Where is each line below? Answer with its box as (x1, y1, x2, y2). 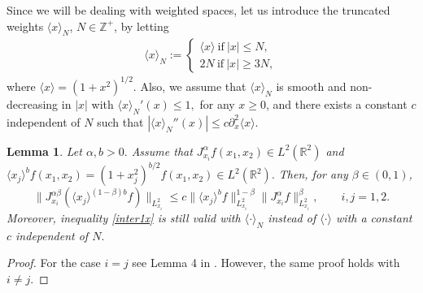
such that (97, 113, 144, 130)
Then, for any (278, 166, 348, 183)
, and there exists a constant (266, 95, 408, 112)
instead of (268, 209, 316, 226)
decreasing (7, 95, 59, 112)
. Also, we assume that (133, 77, 246, 94)
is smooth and (276, 77, 347, 94)
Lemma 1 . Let (7, 142, 82, 159)
